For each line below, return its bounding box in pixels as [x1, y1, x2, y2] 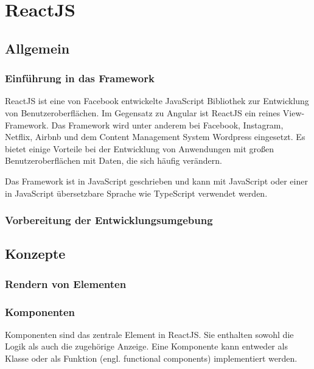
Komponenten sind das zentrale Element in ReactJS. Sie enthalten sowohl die [5, 328, 294, 340]
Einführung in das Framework [5, 71, 155, 86]
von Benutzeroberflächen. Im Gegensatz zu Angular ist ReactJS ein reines [5, 106, 281, 119]
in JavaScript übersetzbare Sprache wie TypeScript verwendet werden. [5, 186, 268, 199]
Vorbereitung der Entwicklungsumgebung [5, 213, 213, 228]
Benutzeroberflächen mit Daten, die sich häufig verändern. [5, 154, 222, 167]
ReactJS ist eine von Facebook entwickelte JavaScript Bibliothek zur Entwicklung [5, 94, 309, 107]
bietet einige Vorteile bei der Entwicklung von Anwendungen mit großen [5, 142, 274, 155]
